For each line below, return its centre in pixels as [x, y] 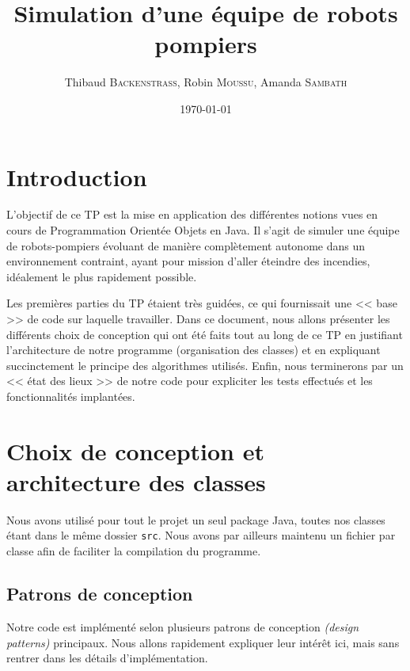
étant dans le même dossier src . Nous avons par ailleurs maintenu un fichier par [201, 535]
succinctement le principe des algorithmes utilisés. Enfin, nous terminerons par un [205, 365]
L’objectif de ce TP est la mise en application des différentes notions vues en [192, 214]
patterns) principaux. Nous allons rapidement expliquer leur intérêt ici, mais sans [203, 642]
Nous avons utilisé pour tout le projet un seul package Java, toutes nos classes [196, 519]
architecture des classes [136, 481]
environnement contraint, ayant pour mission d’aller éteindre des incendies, [188, 261]
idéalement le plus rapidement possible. [102, 276]
